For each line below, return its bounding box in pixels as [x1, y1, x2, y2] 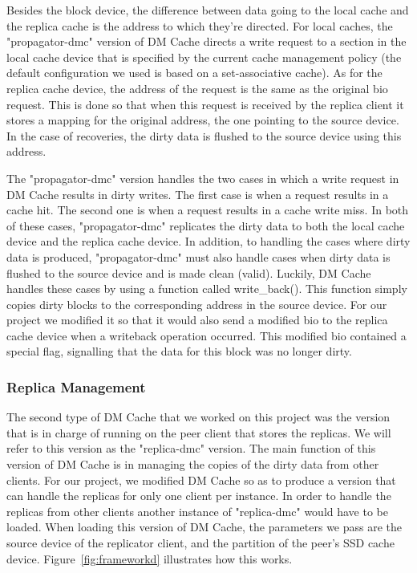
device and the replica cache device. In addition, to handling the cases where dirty [6, 233, 411, 250]
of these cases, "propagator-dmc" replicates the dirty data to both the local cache [6, 217, 405, 234]
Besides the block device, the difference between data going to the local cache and [6, 2, 409, 18]
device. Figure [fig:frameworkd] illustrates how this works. [6, 550, 293, 567]
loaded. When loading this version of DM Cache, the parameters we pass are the [6, 518, 403, 535]
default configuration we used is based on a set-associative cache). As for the [6, 64, 383, 81]
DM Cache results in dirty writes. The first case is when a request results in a [6, 185, 389, 202]
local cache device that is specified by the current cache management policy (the [6, 48, 402, 65]
